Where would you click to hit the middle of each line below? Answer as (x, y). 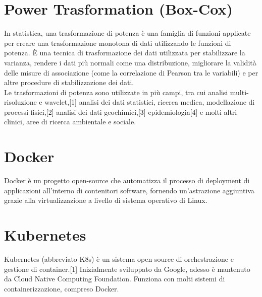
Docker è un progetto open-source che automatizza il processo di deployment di (127, 180)
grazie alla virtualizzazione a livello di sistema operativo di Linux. (106, 200)
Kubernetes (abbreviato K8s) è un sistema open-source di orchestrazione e (119, 259)
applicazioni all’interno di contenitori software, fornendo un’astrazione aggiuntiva (129, 190)
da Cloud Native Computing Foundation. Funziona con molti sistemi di (115, 279)
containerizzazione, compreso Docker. (62, 288)
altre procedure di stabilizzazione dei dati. (69, 82)
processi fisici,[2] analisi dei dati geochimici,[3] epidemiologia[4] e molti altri (121, 112)
